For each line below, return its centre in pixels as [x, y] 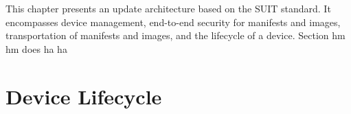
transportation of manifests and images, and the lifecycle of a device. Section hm [175, 35]
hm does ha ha [36, 48]
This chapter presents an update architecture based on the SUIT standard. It [168, 8]
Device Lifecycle [84, 96]
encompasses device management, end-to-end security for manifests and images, [173, 22]
